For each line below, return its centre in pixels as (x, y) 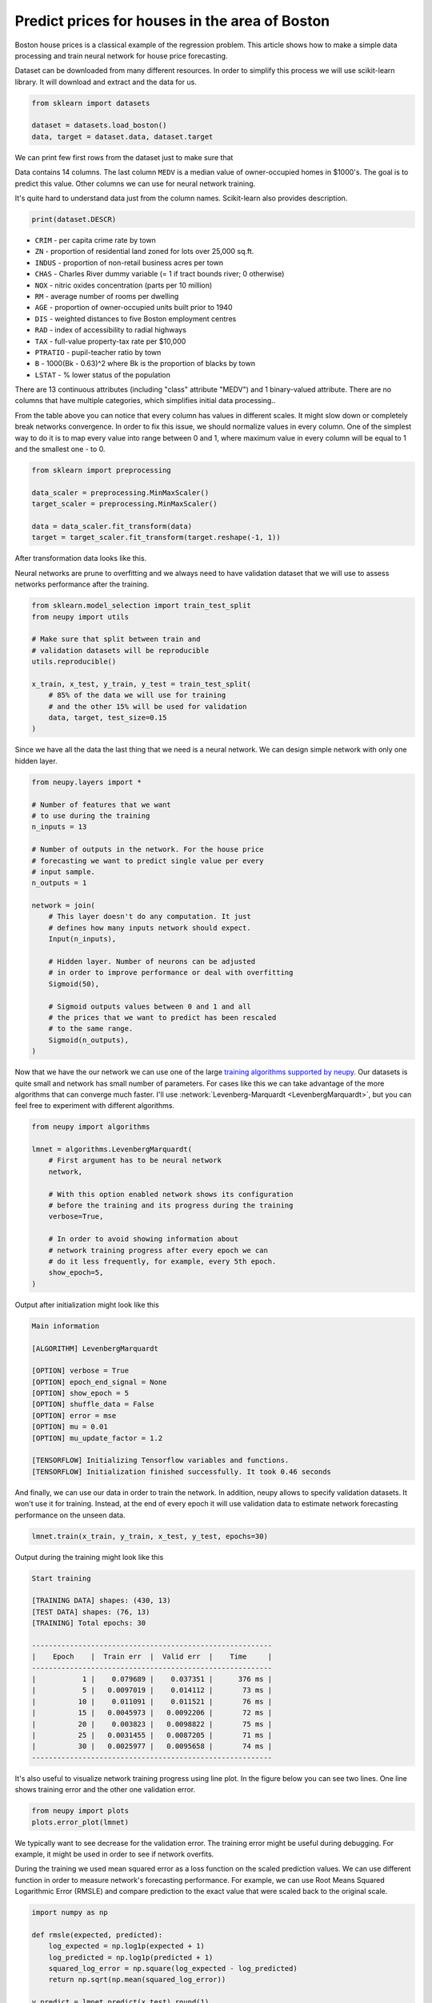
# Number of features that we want (101, 804)
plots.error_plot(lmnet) (80, 1822)
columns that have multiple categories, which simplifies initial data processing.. (145, 401)
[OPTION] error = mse (74, 1415)
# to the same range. (91, 1029)
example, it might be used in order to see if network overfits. (114, 1854)
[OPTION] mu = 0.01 (70, 1427)
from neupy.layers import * (86, 782)
